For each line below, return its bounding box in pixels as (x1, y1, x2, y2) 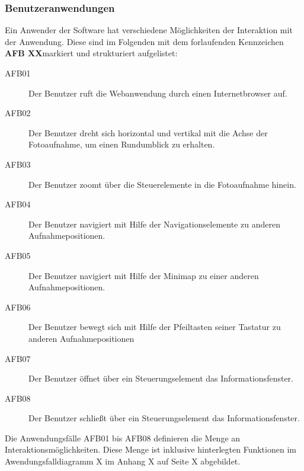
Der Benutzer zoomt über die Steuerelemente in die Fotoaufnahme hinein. (28, 178, 296, 190)
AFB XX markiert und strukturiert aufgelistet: (5, 47, 178, 59)
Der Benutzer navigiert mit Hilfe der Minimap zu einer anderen (28, 269, 259, 281)
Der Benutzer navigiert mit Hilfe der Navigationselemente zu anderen (28, 217, 280, 230)
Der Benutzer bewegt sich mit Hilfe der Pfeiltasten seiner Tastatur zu (28, 321, 281, 333)
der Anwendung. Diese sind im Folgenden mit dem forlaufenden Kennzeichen (5, 35, 284, 47)
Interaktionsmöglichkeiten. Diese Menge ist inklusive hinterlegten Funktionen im (5, 443, 296, 456)
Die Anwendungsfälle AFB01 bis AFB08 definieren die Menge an (5, 431, 241, 444)
